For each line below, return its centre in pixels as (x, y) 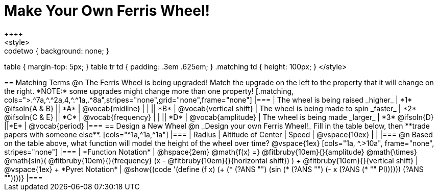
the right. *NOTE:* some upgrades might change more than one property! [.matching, (149, 91)
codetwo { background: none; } (57, 51)
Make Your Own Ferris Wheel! (107, 11)
